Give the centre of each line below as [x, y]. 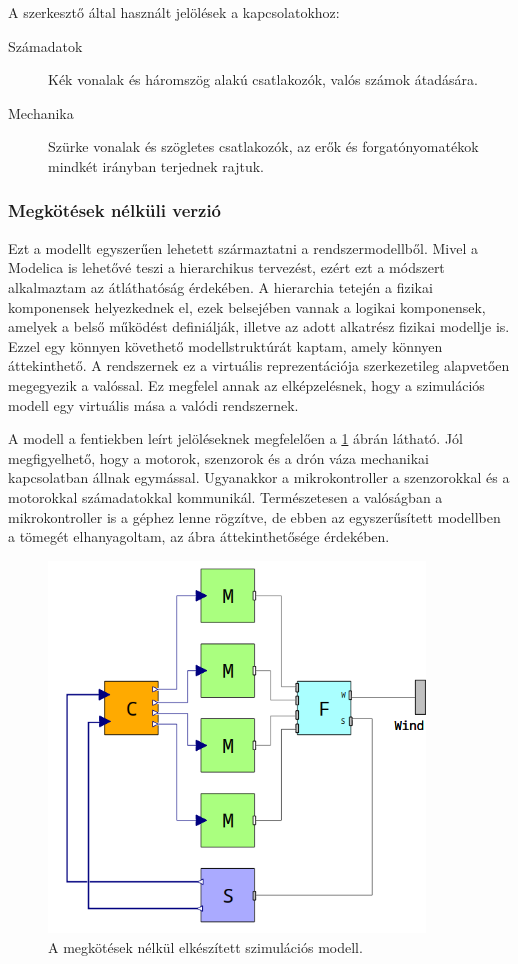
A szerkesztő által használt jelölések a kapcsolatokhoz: [174, 12]
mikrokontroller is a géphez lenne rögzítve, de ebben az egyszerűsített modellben [254, 516]
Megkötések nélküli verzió [115, 210]
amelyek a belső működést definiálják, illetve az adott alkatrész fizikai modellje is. [259, 326]
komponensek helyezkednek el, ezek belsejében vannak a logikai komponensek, [247, 306]
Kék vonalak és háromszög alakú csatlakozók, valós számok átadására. [263, 79]
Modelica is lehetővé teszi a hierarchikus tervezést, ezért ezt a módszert [226, 267]
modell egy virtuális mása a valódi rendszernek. [153, 404]
